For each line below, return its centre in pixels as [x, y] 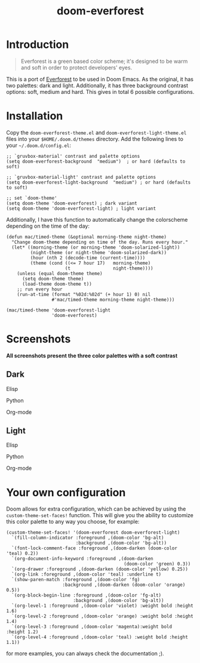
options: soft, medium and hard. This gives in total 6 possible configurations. [100, 91]
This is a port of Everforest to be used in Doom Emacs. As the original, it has [100, 79]
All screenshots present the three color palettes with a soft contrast [92, 355]
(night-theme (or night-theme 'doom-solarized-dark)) [99, 252]
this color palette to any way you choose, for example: [73, 522]
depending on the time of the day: [48, 226]
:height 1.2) [22, 632]
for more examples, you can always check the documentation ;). [85, 653]
